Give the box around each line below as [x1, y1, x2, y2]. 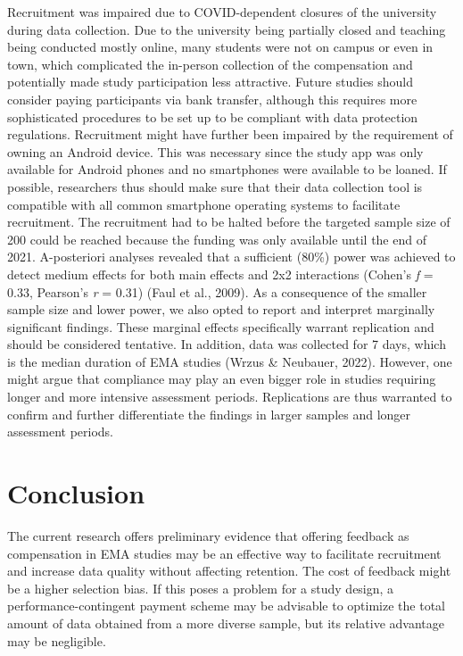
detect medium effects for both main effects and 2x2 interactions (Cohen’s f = [7, 264, 434, 283]
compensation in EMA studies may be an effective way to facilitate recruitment [7, 544, 442, 562]
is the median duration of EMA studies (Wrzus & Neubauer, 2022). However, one [7, 352, 452, 370]
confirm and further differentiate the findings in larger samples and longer [7, 404, 411, 423]
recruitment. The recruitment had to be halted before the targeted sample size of [7, 212, 451, 231]
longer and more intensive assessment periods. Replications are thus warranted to [7, 387, 452, 406]
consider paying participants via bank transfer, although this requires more [7, 89, 418, 108]
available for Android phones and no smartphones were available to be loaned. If [7, 160, 447, 179]
